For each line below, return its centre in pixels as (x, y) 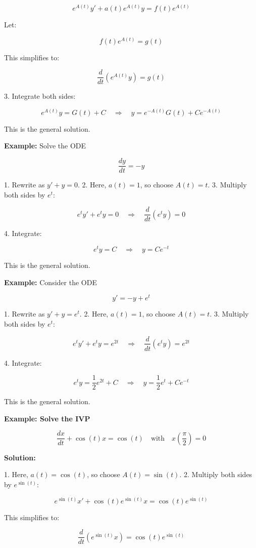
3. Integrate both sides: (40, 96)
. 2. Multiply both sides (216, 474)
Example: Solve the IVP (47, 418)
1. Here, (16, 474)
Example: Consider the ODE (50, 282)
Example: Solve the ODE (45, 146)
